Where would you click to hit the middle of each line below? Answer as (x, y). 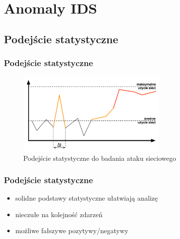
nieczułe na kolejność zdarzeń (59, 214)
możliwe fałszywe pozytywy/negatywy (72, 230)
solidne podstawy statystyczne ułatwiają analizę (86, 198)
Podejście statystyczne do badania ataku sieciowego (100, 158)
